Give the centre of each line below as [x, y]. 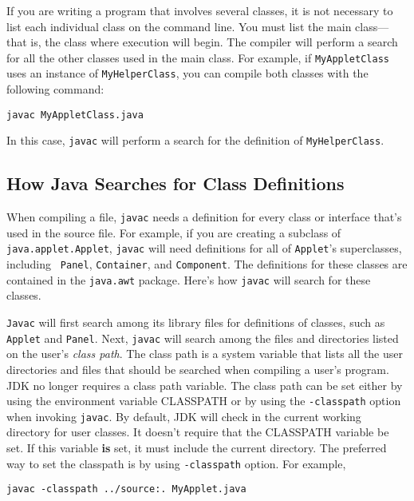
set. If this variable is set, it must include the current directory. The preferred [197, 448]
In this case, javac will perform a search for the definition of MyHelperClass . [195, 140]
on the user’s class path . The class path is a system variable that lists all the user [205, 354]
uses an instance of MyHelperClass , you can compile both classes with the [187, 73]
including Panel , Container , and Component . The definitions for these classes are [207, 264]
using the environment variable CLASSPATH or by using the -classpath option [204, 401]
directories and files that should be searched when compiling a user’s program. [198, 369]
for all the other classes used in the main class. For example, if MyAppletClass [198, 57]
